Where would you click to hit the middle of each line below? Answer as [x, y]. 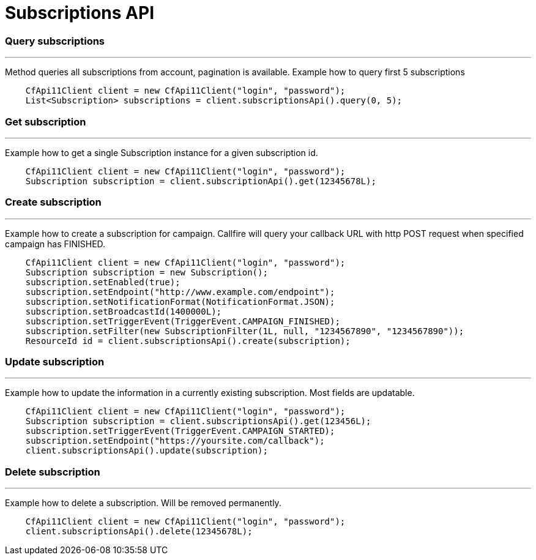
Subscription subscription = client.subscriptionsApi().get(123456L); [198, 421]
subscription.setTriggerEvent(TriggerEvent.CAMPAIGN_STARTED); [180, 431]
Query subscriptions [55, 41]
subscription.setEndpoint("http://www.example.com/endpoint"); [180, 292]
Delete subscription [53, 472]
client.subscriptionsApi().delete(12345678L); [139, 532]
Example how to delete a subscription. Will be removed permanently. [143, 503]
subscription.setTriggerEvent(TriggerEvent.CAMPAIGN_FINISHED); [183, 321]
